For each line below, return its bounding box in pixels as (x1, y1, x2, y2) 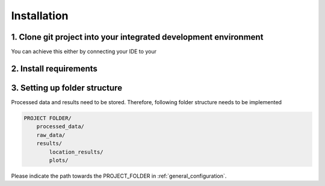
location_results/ (49, 148, 104, 155)
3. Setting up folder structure (11, 82, 123, 93)
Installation (11, 9, 69, 22)
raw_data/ (36, 131, 66, 138)
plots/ (49, 157, 69, 164)
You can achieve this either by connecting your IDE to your (11, 48, 156, 55)
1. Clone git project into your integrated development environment (11, 32, 264, 42)
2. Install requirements (11, 63, 97, 73)
